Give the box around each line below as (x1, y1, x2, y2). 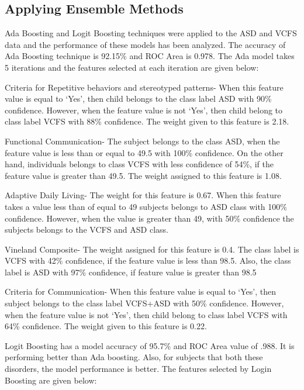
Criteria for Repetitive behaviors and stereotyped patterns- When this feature (5, 81, 284, 93)
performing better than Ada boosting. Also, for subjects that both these (5, 351, 263, 363)
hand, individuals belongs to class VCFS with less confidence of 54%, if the (5, 158, 274, 170)
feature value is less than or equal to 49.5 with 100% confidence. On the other (5, 146, 284, 158)
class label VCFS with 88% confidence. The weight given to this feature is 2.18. (5, 115, 289, 127)
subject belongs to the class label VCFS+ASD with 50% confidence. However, (5, 297, 284, 309)
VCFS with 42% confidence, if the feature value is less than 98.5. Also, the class (5, 254, 291, 267)
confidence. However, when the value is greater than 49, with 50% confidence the (5, 212, 294, 224)
